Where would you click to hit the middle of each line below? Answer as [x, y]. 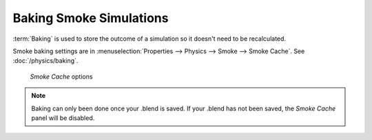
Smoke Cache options [61, 77]
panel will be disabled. [63, 118]
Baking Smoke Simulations [91, 18]
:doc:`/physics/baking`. [45, 61]
